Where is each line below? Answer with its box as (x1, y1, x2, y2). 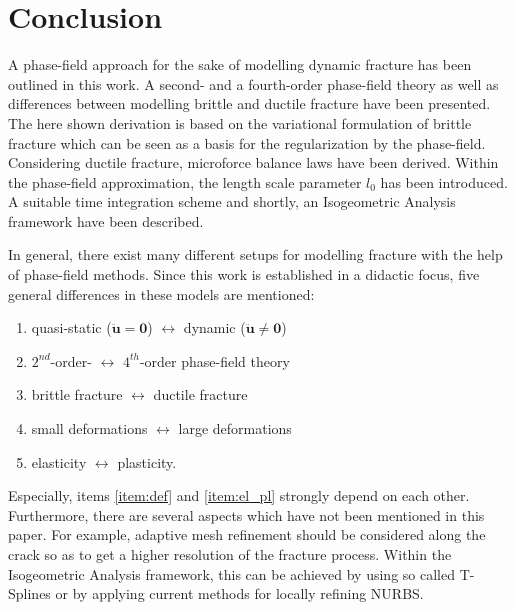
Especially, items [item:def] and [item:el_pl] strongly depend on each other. (8, 485, 470, 506)
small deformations (31, 418, 148, 439)
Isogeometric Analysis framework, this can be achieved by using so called (8, 563, 455, 584)
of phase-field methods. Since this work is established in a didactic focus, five (8, 264, 480, 285)
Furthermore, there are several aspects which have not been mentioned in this (8, 504, 485, 525)
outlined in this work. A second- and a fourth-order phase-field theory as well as (8, 73, 499, 94)
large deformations (178, 418, 292, 439)
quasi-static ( (31, 317, 112, 338)
